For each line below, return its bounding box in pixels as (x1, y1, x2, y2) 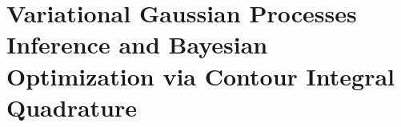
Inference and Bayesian (6, 28, 268, 61)
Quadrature (6, 90, 137, 123)
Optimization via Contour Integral (6, 59, 395, 92)
